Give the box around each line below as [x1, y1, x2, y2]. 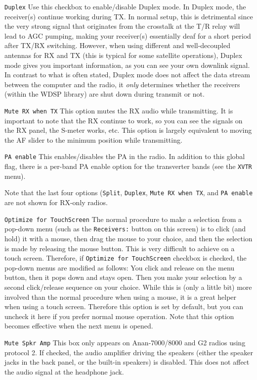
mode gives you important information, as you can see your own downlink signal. [4, 59, 250, 70]
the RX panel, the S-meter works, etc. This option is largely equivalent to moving [4, 125, 252, 135]
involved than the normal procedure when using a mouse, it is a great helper [4, 291, 237, 302]
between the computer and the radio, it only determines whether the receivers [4, 79, 240, 89]
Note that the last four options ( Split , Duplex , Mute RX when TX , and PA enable [4, 187, 253, 198]
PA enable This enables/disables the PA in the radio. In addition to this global [4, 151, 245, 162]
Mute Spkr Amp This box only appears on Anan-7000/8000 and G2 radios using [4, 337, 246, 347]
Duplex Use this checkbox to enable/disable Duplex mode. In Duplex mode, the [4, 1, 246, 11]
